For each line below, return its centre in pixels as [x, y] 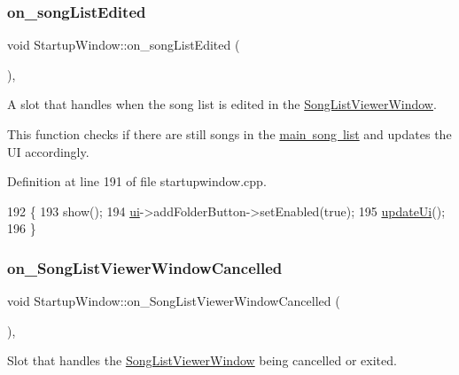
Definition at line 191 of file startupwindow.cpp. [137, 181]
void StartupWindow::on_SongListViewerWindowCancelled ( [174, 301]
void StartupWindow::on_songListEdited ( [124, 45]
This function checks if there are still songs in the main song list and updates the [229, 134]
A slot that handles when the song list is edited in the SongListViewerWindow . [222, 104]
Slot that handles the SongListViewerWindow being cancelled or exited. [202, 360]
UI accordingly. [48, 151]
